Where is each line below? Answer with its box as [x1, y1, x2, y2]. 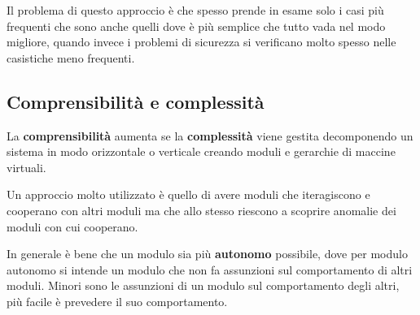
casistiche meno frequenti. [7, 49, 135, 66]
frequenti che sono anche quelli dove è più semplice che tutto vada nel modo [7, 17, 386, 34]
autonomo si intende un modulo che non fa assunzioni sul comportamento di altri [7, 261, 413, 278]
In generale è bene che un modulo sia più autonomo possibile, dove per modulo [7, 245, 408, 262]
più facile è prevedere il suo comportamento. [7, 292, 228, 309]
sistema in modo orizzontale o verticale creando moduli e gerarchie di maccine [7, 143, 396, 160]
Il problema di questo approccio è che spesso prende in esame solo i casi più [7, 2, 384, 18]
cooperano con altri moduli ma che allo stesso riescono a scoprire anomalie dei [7, 201, 396, 218]
